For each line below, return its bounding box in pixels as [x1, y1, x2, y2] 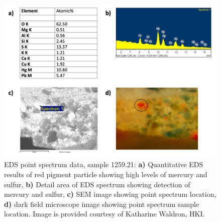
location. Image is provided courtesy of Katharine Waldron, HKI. [4, 208, 205, 219]
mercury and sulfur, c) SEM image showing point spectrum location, [4, 189, 216, 199]
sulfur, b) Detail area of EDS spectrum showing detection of [4, 179, 190, 189]
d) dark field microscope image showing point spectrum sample [4, 198, 199, 209]
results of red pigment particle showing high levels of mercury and [4, 169, 207, 179]
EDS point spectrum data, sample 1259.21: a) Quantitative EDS [4, 159, 203, 170]
